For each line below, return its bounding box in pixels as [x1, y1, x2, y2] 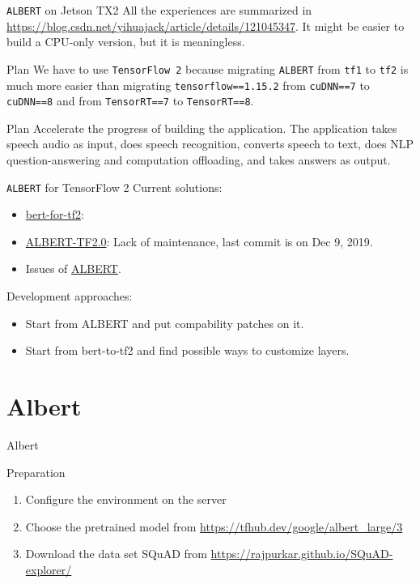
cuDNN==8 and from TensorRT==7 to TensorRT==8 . [6, 92, 254, 109]
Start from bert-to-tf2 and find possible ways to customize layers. [25, 342, 350, 359]
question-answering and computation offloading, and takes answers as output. [6, 151, 391, 168]
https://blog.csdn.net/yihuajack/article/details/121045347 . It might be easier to [6, 17, 405, 34]
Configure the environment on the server [25, 491, 227, 508]
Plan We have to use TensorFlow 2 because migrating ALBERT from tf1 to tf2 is [6, 60, 409, 77]
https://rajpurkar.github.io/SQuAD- [210, 545, 393, 562]
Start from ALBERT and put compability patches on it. [25, 314, 304, 331]
